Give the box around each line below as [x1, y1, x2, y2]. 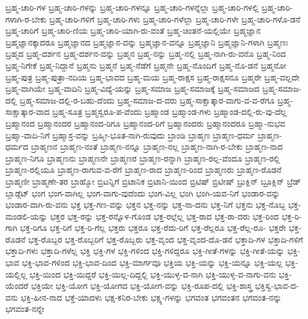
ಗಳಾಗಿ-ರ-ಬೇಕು [5, 12, 47, 25]
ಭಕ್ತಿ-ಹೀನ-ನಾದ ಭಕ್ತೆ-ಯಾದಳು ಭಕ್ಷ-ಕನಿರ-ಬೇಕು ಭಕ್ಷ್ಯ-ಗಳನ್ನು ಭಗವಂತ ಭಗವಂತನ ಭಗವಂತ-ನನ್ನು [20, 291, 282, 303]
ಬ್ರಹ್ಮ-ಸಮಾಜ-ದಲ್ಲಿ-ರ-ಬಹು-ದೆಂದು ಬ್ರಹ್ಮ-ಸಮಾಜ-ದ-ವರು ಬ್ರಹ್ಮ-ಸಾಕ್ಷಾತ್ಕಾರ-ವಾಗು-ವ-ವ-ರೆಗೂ [20, 94, 275, 106]
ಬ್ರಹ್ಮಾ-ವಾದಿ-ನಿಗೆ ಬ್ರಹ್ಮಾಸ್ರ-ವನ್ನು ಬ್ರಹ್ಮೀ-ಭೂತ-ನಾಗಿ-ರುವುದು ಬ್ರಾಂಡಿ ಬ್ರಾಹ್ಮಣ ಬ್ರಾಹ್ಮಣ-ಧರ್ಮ [5, 128, 255, 141]
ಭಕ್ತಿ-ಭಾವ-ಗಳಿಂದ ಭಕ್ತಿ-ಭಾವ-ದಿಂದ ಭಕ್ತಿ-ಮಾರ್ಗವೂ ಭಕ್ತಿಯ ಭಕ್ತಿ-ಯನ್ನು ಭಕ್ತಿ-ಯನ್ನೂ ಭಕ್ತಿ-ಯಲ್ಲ [22, 256, 283, 269]
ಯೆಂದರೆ [5, 279, 28, 292]
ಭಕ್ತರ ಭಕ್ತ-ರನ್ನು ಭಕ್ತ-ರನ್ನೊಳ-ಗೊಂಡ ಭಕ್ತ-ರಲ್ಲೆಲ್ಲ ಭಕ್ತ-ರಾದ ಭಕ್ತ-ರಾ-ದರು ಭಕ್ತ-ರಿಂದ [50, 210, 279, 222]
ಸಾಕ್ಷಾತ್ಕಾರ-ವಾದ [5, 105, 50, 118]
